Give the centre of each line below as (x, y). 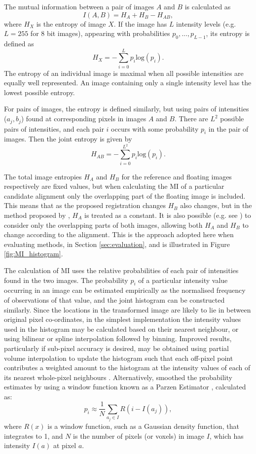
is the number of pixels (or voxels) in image (139, 436)
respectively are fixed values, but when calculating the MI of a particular (114, 186)
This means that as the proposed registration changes (85, 205)
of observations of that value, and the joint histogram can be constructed (114, 299)
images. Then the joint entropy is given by (68, 139)
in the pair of (228, 128)
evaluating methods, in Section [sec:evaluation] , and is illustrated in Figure (117, 244)
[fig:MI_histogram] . (34, 254)
